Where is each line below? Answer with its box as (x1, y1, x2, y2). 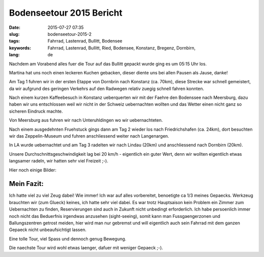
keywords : (9, 45, 31, 51)
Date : (9, 24, 21, 30)
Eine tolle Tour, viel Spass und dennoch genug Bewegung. (9, 235, 127, 242)
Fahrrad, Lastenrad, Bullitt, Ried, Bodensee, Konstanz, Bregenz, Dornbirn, (47, 45, 196, 51)
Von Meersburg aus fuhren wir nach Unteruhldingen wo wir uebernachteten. (9, 117, 163, 123)
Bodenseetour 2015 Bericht (9, 7, 123, 18)
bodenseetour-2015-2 (47, 31, 92, 37)
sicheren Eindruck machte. (9, 108, 63, 114)
